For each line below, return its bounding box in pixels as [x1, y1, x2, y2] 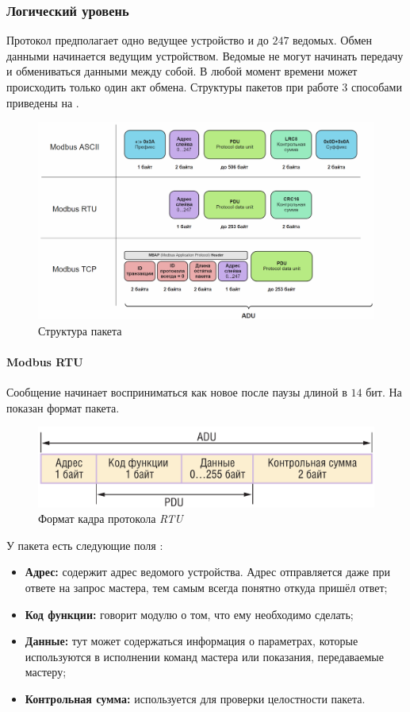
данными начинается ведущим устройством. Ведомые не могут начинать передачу [6, 47, 404, 64]
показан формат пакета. [6, 399, 120, 416]
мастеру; [25, 664, 67, 680]
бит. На [366, 384, 402, 400]
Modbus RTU [6, 353, 83, 370]
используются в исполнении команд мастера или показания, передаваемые [25, 648, 384, 664]
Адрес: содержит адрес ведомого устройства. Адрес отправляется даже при [25, 563, 390, 580]
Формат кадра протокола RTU [38, 510, 183, 527]
